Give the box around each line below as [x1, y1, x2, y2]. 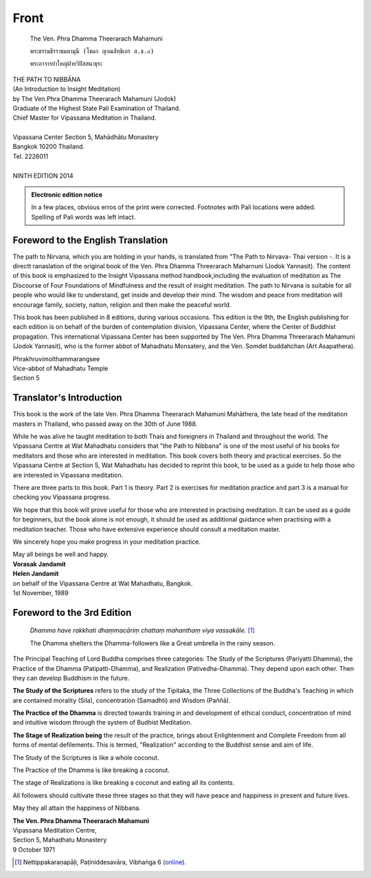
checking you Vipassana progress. [12, 493, 111, 502]
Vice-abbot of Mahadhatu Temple [12, 365, 109, 372]
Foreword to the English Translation [12, 234, 168, 246]
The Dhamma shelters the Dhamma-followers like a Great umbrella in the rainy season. [30, 639, 276, 647]
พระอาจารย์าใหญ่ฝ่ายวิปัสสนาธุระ [30, 60, 103, 68]
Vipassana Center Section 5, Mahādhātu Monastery [12, 133, 159, 141]
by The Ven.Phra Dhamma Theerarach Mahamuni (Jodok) [12, 94, 177, 103]
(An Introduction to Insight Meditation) [12, 85, 121, 93]
